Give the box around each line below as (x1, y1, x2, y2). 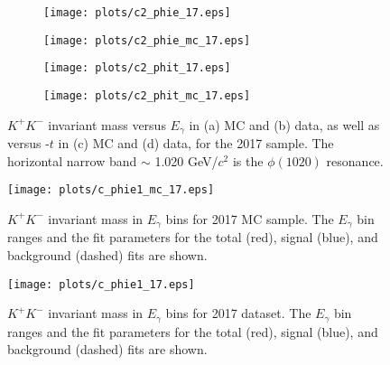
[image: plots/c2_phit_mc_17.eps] (43, 89, 251, 102)
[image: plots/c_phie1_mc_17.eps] (7, 183, 215, 197)
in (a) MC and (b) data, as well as (189, 115, 380, 134)
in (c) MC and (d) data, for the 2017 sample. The (58, 134, 334, 153)
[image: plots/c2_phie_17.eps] (43, 6, 231, 19)
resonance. (326, 151, 384, 170)
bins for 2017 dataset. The (165, 304, 311, 323)
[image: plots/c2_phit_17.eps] (43, 61, 231, 75)
